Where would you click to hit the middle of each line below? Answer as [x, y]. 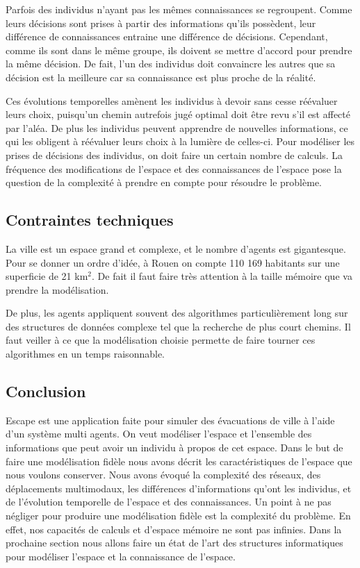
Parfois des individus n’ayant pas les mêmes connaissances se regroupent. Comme [179, 9]
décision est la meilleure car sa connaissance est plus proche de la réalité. [161, 77]
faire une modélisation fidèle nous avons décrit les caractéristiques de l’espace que [179, 461]
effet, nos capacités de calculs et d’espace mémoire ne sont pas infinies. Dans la [174, 529]
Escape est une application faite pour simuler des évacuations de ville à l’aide [170, 420]
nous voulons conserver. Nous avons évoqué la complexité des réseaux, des [163, 475]
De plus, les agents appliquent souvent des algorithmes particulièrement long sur [177, 313]
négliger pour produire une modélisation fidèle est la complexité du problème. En [178, 516]
